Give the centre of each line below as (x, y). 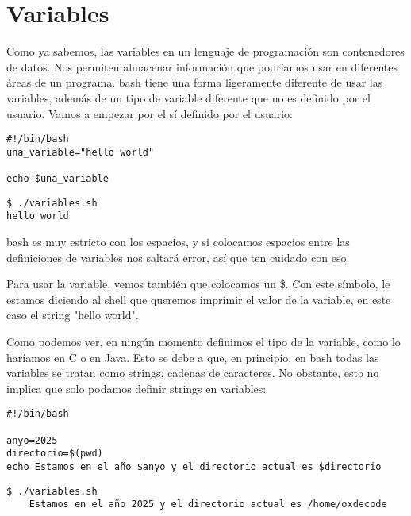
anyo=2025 (32, 440)
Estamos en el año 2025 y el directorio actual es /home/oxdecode (208, 504)
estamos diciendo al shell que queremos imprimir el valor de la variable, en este (199, 299)
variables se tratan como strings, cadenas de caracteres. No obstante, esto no (193, 373)
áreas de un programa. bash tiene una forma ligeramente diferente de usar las (195, 82)
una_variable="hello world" (81, 152)
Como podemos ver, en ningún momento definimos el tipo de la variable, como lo (204, 341)
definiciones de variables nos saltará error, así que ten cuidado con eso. (178, 257)
